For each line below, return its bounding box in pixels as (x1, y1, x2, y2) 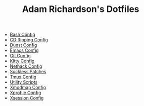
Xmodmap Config (9, 85, 46, 91)
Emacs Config (9, 47, 39, 53)
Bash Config (9, 31, 36, 38)
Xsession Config (9, 95, 44, 101)
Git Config (9, 53, 31, 59)
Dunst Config (9, 42, 37, 48)
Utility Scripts (9, 79, 38, 85)
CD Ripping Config (9, 37, 48, 43)
